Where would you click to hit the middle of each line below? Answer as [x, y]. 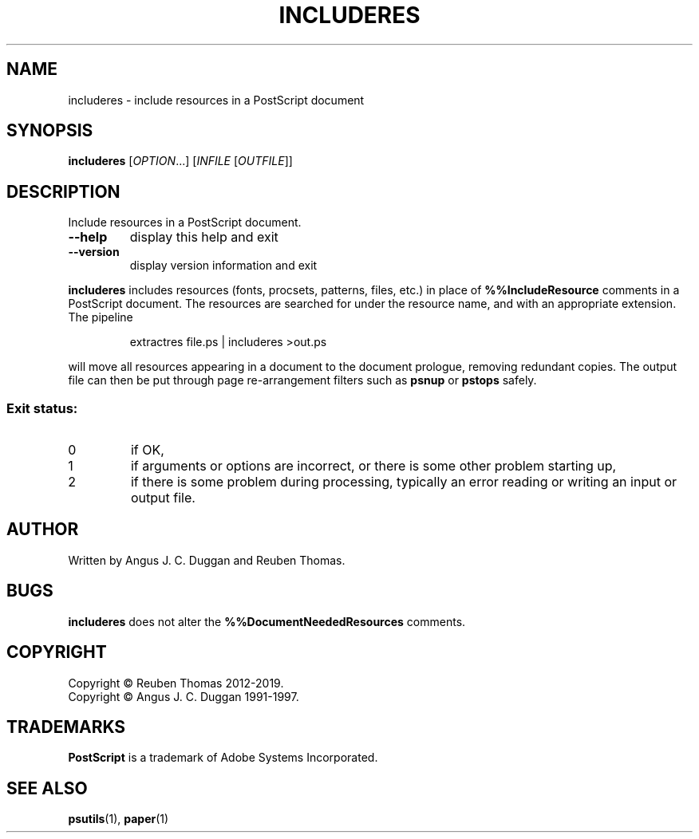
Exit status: [42, 408]
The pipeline [101, 317]
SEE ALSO [47, 788]
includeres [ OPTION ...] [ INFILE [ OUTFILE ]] [180, 161]
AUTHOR [43, 530]
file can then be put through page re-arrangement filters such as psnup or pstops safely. [302, 380]
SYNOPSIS [50, 131]
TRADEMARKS [66, 727]
